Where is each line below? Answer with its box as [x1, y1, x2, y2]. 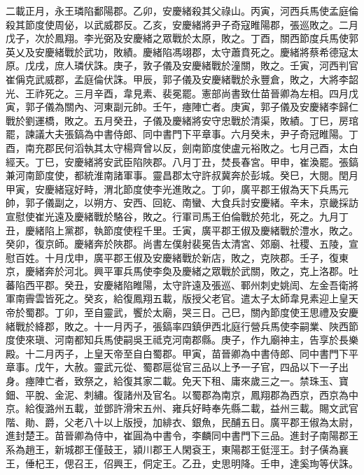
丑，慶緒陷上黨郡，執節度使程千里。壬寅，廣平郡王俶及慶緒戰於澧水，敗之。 [6, 222, 358, 237]
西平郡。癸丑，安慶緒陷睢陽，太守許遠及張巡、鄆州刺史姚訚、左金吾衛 [24, 277, 349, 292]
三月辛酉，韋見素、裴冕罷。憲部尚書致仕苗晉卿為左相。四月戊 [73, 85, 358, 100]
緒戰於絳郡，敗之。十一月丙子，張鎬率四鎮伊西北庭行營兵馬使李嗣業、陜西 [6, 318, 349, 333]
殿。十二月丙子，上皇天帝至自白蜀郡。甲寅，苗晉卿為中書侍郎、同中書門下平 [6, 346, 358, 360]
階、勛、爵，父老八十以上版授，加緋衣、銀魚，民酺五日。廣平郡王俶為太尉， [6, 414, 358, 429]
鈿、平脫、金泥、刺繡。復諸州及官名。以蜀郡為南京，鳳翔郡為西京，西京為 [6, 387, 349, 402]
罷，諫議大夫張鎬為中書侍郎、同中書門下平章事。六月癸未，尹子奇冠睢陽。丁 [6, 127, 358, 141]
